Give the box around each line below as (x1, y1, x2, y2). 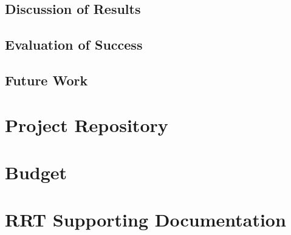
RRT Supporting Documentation (5, 207, 286, 232)
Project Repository (5, 112, 168, 137)
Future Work (5, 70, 88, 89)
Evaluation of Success (5, 35, 143, 54)
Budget (5, 159, 67, 184)
